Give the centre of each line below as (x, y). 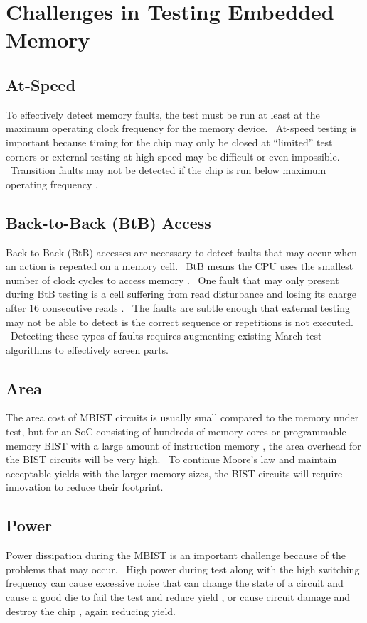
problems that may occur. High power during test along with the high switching (183, 569)
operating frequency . (52, 184)
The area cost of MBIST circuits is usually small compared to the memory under (182, 417)
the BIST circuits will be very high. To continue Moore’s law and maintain (171, 459)
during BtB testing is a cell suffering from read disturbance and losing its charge (181, 294)
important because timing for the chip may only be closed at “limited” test (169, 142)
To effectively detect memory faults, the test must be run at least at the (163, 114)
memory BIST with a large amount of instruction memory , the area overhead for (183, 445)
